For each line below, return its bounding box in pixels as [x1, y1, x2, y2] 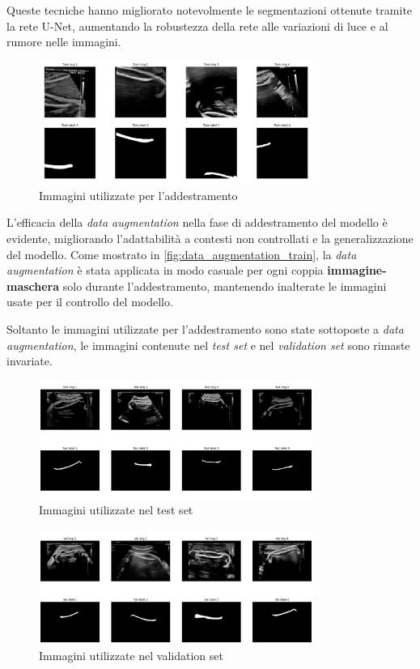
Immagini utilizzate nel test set [39, 501, 193, 518]
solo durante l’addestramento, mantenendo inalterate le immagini [62, 277, 387, 294]
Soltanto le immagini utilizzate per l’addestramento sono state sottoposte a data [6, 320, 404, 337]
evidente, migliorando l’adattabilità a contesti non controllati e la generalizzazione [6, 229, 414, 246]
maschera [6, 277, 60, 294]
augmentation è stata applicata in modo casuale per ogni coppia [6, 262, 324, 279]
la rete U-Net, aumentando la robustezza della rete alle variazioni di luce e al [6, 17, 388, 34]
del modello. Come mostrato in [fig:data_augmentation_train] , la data [6, 245, 357, 262]
